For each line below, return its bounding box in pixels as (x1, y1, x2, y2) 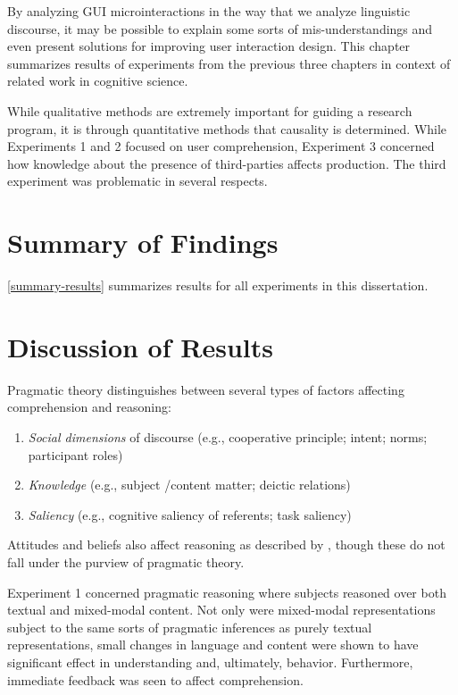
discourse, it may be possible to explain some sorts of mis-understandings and (7, 19, 433, 38)
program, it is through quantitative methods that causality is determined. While (7, 119, 447, 138)
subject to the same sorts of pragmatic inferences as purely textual (7, 617, 372, 636)
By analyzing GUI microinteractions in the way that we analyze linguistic (7, 2, 411, 20)
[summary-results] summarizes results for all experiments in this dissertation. (7, 276, 429, 295)
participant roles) (28, 445, 123, 464)
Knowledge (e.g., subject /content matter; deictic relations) (28, 475, 351, 494)
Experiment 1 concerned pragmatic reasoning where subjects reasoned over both (7, 582, 446, 601)
